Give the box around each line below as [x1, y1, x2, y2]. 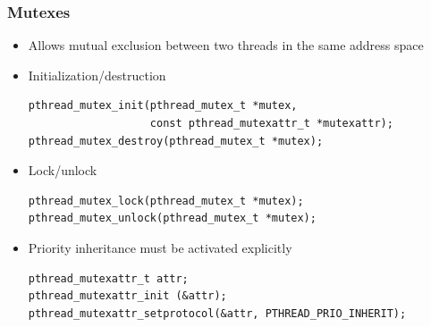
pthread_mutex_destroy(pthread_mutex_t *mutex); [28, 134, 324, 147]
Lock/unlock [28, 161, 97, 180]
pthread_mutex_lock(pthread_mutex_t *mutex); [28, 194, 304, 207]
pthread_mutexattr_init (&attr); [28, 289, 227, 303]
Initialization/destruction [28, 65, 166, 84]
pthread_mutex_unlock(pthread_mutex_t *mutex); [28, 212, 317, 225]
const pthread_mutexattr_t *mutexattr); [149, 117, 393, 130]
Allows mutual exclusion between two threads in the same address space [28, 36, 424, 54]
